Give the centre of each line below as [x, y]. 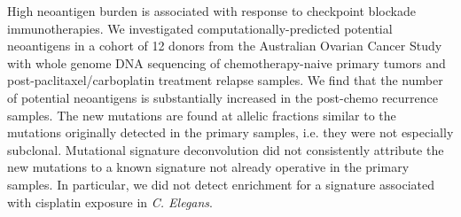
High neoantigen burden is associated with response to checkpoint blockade [211, 11]
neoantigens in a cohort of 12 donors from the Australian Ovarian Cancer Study [225, 46]
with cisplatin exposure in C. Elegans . [110, 201]
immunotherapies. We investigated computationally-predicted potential [200, 28]
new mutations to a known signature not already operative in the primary [208, 167]
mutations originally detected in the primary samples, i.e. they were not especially [230, 132]
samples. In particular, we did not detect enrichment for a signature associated [221, 184]
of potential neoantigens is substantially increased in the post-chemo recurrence [223, 97]
